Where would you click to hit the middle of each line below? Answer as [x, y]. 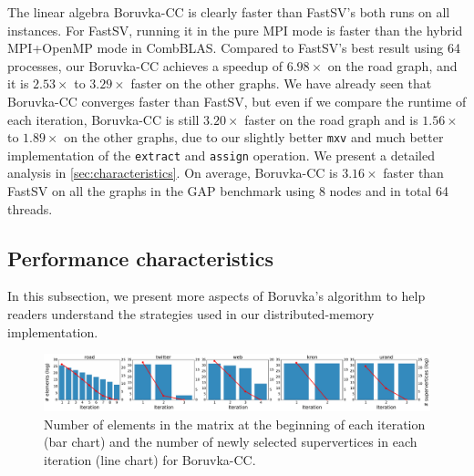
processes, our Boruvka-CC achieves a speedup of [145, 65]
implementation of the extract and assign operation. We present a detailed [221, 155]
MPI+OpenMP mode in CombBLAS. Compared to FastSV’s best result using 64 [234, 48]
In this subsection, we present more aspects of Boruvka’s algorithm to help [216, 296]
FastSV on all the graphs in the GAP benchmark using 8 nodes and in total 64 [228, 191]
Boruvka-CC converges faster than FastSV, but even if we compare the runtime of [237, 101]
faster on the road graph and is [331, 119]
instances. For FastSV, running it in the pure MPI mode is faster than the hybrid [235, 30]
